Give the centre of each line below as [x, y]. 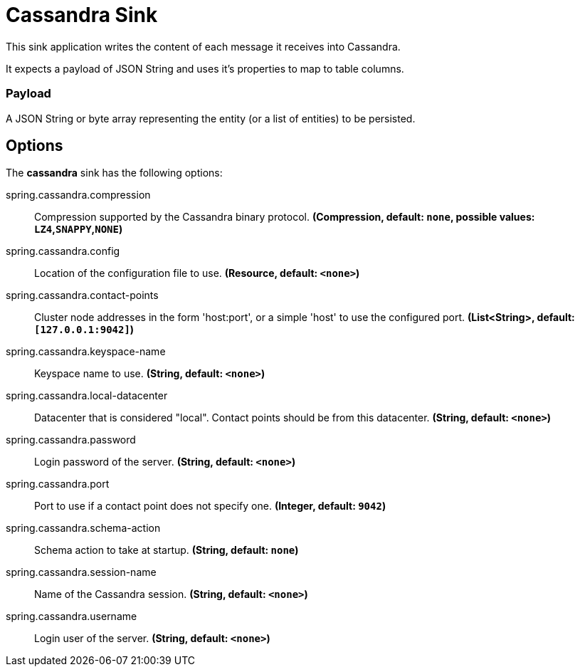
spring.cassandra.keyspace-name [86, 352]
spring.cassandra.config [63, 251]
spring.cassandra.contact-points [82, 295]
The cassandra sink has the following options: [114, 173]
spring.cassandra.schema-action [83, 528]
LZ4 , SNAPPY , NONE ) [79, 229]
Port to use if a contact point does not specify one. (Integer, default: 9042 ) [210, 506]
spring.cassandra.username [72, 616]
